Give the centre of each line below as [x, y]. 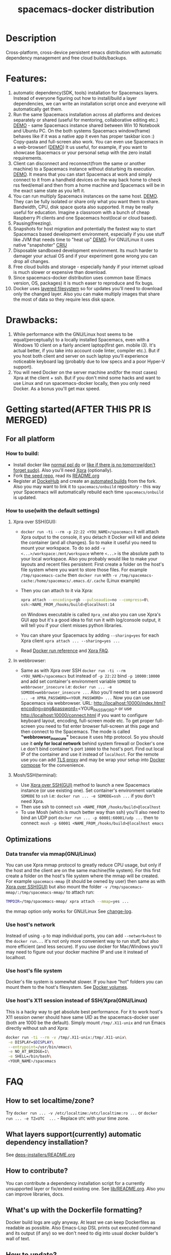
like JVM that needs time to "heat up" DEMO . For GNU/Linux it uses [84, 240]
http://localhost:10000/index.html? [130, 703]
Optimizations [28, 839]
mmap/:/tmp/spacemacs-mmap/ [36, 893]
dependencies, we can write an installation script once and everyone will [89, 103]
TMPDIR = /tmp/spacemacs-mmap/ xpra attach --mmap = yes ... [67, 902]
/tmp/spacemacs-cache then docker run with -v [69, 575]
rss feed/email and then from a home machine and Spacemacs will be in [89, 185]
